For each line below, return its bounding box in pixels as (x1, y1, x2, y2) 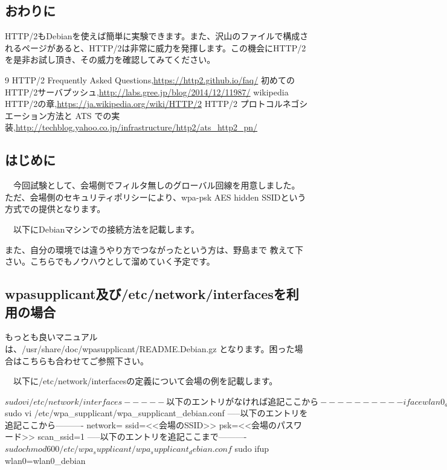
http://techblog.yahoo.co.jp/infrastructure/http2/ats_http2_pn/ (15, 121, 258, 134)
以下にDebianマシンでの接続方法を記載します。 (13, 222, 199, 235)
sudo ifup (234, 442, 269, 455)
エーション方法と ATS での (5, 109, 112, 121)
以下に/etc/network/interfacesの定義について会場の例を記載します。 (13, 375, 278, 387)
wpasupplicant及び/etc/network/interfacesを (5, 285, 286, 303)
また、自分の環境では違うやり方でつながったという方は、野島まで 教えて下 (5, 243, 303, 256)
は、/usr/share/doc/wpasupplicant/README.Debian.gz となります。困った (5, 342, 295, 355)
